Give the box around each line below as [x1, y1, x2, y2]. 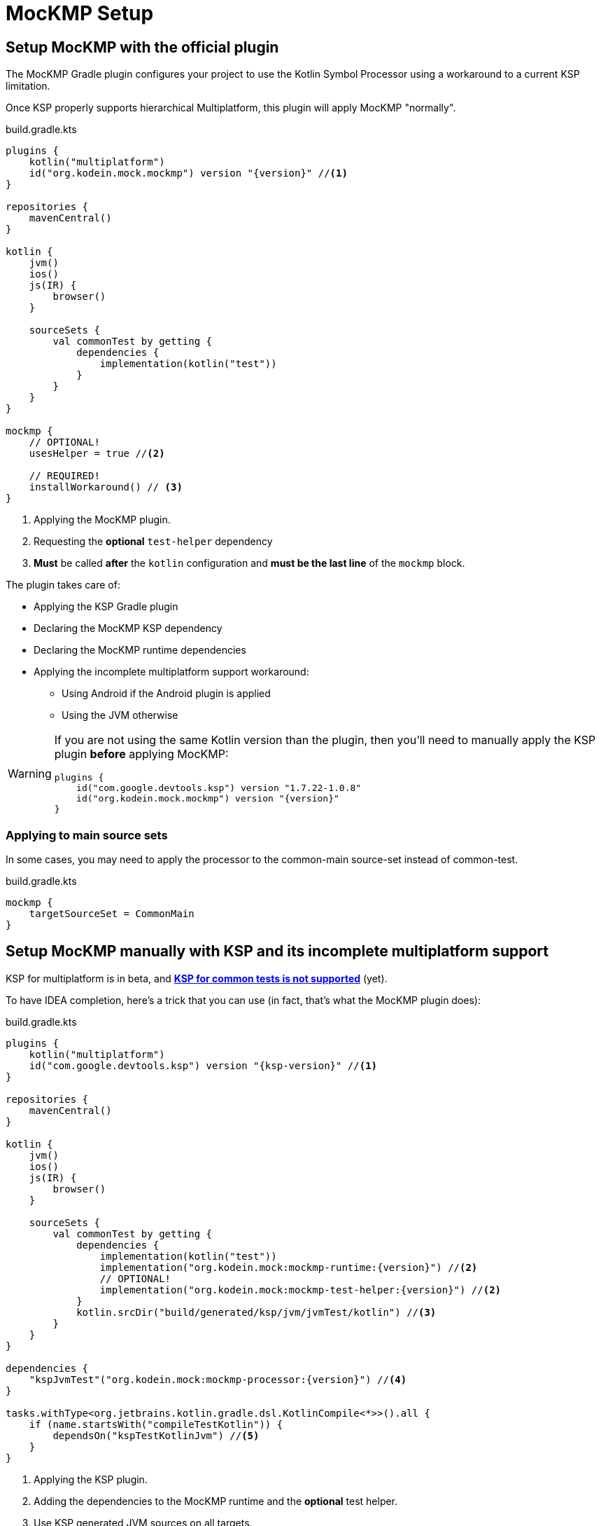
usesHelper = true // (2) [29, 448, 165, 460]
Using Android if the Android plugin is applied [62, 687, 271, 700]
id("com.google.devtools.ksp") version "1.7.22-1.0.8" [76, 783, 362, 794]
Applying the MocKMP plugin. [34, 514, 171, 526]
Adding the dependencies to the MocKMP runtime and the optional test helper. [34, 1494, 398, 1507]
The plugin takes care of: [6, 579, 120, 591]
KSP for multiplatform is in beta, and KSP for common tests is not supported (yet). [6, 972, 388, 984]
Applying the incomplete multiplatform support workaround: [34, 666, 309, 678]
